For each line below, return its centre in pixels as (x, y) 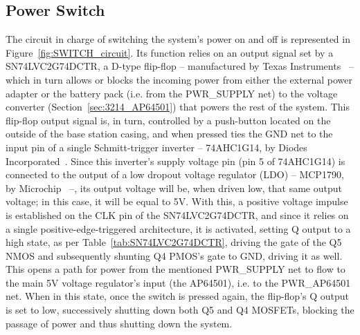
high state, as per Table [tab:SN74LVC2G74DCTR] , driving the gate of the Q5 (174, 242)
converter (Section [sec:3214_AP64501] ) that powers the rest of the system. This (178, 107)
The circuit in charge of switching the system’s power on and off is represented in (178, 39)
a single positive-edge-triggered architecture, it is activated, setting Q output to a (178, 228)
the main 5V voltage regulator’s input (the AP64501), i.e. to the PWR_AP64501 (178, 282)
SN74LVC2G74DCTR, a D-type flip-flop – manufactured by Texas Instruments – (180, 66)
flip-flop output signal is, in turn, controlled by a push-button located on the (168, 120)
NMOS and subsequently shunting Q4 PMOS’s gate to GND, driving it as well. (174, 255)
